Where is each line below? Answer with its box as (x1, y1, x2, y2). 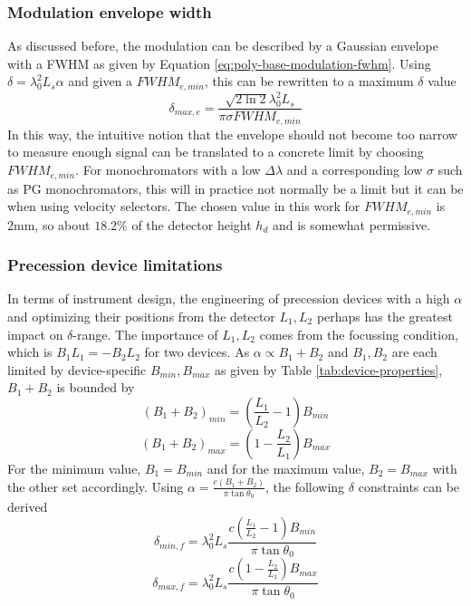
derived (7, 497, 48, 516)
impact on (7, 324, 63, 343)
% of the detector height (117, 215, 252, 234)
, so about (34, 215, 91, 234)
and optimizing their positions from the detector (7, 306, 275, 325)
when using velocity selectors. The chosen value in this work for (7, 197, 360, 216)
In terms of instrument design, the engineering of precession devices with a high (7, 289, 450, 308)
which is (7, 342, 53, 361)
